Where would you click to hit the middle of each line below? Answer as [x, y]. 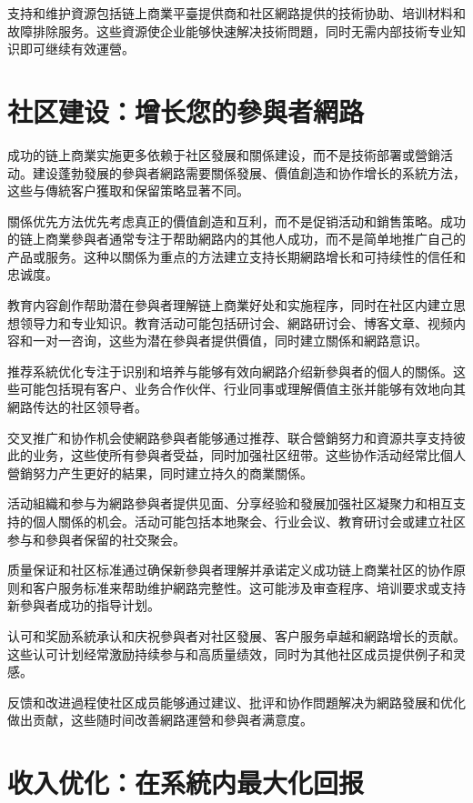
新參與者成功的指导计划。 [84, 605]
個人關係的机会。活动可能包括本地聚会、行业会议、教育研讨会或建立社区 [249, 521]
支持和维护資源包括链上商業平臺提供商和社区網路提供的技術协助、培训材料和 [236, 13]
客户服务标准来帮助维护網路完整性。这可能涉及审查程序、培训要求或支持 [249, 587]
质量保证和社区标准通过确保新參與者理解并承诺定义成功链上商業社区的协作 [230, 570]
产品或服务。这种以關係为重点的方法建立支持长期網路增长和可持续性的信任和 [236, 256]
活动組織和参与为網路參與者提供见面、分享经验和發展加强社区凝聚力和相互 [230, 503]
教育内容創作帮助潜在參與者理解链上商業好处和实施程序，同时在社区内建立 [230, 305]
